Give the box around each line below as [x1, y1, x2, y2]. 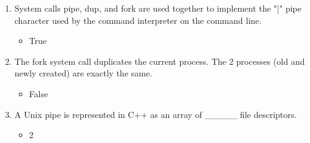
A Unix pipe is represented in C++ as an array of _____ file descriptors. [14, 108, 297, 120]
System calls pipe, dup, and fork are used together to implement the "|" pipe [14, 2, 301, 14]
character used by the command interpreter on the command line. [14, 13, 262, 26]
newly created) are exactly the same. [14, 67, 153, 79]
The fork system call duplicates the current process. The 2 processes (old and [14, 54, 305, 67]
